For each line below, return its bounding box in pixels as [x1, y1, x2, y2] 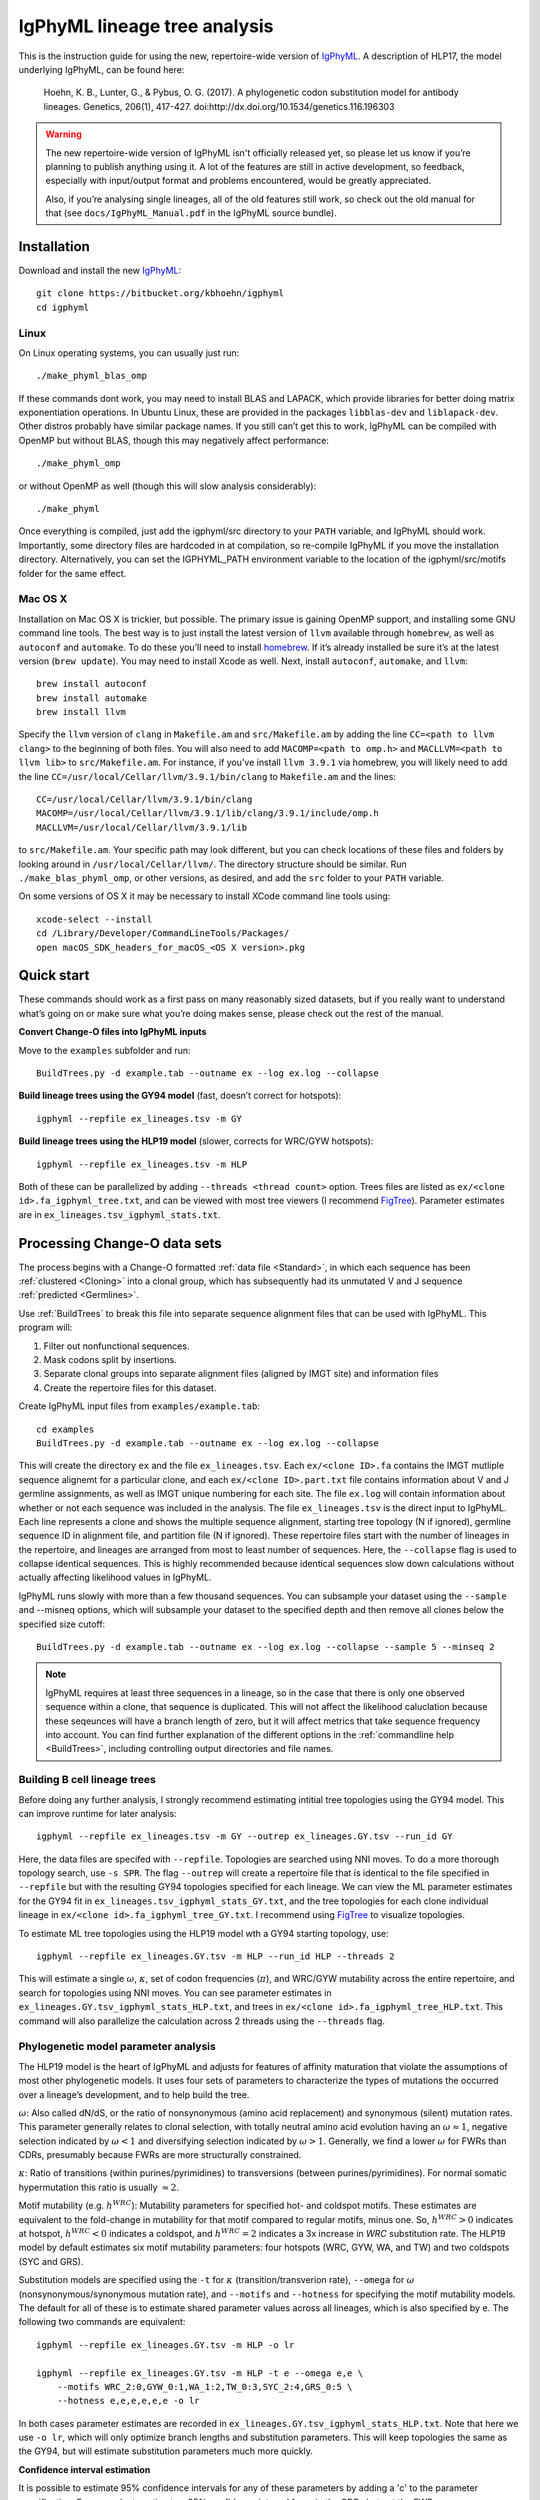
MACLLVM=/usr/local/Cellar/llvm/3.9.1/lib [36, 821, 248, 833]
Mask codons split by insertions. [43, 1353, 177, 1365]
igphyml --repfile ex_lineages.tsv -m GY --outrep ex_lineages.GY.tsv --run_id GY [36, 1831, 453, 1842]
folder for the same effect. [18, 567, 127, 579]
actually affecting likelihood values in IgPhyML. [18, 1571, 212, 1584]
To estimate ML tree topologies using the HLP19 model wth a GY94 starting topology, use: [18, 1927, 389, 1939]
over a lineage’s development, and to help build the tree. [18, 2088, 250, 2100]
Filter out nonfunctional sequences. [43, 1340, 190, 1352]
